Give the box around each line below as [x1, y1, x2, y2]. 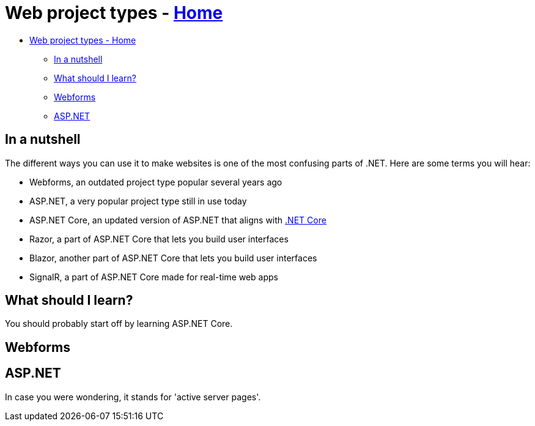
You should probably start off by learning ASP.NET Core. [5, 318, 233, 329]
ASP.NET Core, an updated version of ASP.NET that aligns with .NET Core [29, 214, 327, 225]
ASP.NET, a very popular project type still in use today [29, 195, 247, 206]
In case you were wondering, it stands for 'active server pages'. [5, 391, 261, 402]
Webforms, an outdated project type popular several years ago [29, 176, 282, 187]
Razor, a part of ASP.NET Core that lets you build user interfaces [29, 233, 289, 244]
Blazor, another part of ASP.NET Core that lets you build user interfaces [29, 252, 317, 263]
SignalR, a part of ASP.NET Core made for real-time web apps [29, 271, 278, 282]
